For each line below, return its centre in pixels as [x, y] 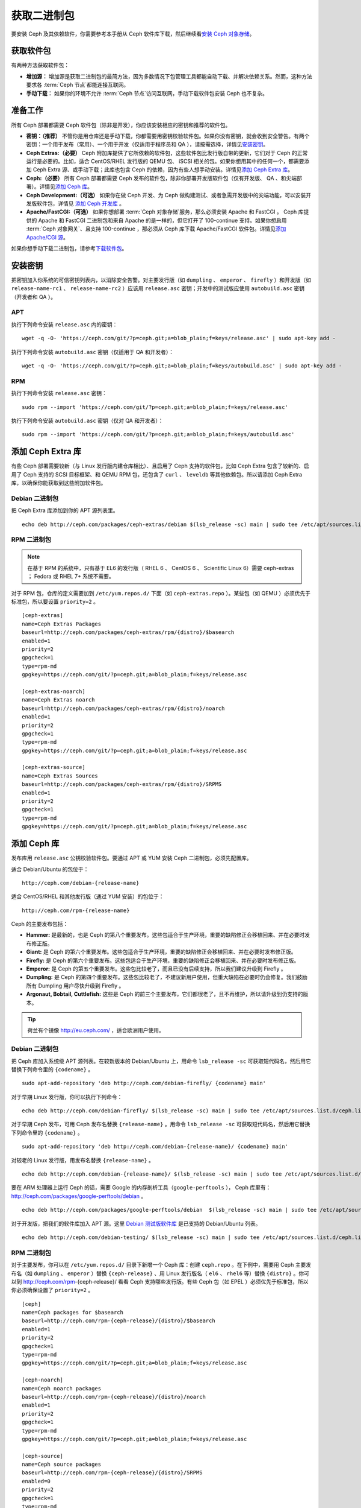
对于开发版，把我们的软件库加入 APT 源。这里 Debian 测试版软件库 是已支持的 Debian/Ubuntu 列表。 [136, 1223]
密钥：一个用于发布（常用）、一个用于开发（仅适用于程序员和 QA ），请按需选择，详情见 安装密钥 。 [147, 144]
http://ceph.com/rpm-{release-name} [76, 910]
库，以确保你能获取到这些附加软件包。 [59, 483]
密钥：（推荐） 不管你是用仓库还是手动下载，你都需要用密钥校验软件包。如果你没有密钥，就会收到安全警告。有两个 [168, 136]
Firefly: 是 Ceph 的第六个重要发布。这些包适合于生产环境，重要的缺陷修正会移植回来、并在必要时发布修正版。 [163, 960]
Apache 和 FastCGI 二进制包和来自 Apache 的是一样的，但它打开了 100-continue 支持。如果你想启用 [162, 220]
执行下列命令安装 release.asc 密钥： [59, 393]
